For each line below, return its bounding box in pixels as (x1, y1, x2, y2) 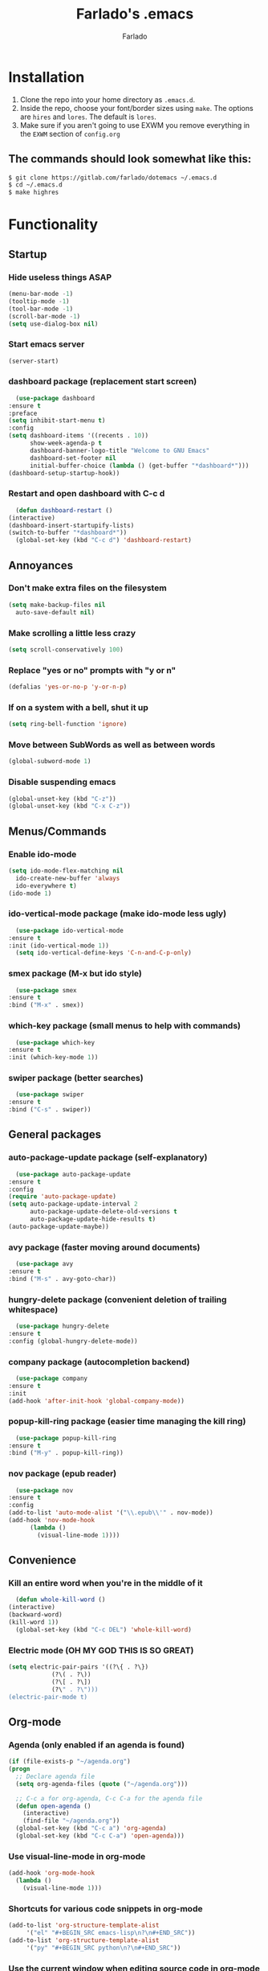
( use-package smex (15, 986, 78, 994)
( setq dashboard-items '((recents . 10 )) (8, 432, 149, 440)
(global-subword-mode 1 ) (8, 758, 91, 766)
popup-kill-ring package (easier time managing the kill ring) (8, 1416, 246, 1427)
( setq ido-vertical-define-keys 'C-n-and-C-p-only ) (15, 949, 193, 957)
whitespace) (8, 1304, 59, 1315)
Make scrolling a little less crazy (8, 627, 136, 639)
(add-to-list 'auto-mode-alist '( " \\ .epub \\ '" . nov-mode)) (8, 1509, 214, 1517)
